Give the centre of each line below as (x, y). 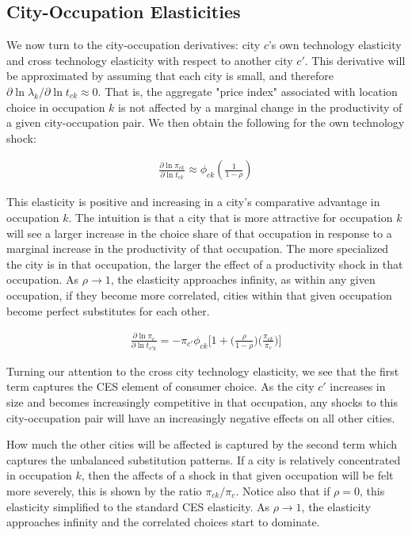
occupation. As (43, 279)
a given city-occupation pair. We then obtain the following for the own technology (206, 122)
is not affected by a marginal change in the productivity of (260, 107)
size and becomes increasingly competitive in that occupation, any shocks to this (202, 402)
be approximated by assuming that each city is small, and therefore (170, 76)
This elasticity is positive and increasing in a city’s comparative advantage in (193, 202)
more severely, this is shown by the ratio (104, 491)
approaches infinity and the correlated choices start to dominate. (163, 522)
